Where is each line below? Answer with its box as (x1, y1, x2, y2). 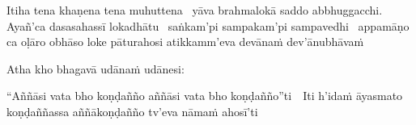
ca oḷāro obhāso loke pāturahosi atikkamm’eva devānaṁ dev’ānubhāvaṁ (6, 33, 364, 50)
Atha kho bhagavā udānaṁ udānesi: (6, 60, 185, 77)
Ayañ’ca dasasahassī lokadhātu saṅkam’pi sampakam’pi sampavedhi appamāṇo (6, 17, 410, 34)
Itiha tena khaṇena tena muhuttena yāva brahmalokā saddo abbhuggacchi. (6, 2, 383, 18)
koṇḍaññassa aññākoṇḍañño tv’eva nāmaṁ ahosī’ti (6, 102, 258, 119)
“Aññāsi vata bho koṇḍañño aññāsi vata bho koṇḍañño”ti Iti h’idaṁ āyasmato (6, 87, 403, 104)
